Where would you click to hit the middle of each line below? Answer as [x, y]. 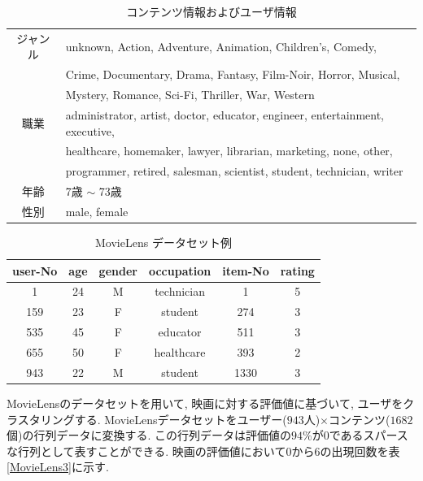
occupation [180, 270]
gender [118, 270]
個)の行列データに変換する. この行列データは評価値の [149, 435]
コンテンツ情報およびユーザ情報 [211, 11]
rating [297, 270]
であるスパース [368, 435]
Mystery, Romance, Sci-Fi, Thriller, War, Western [190, 95]
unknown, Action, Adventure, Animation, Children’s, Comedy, [221, 46]
